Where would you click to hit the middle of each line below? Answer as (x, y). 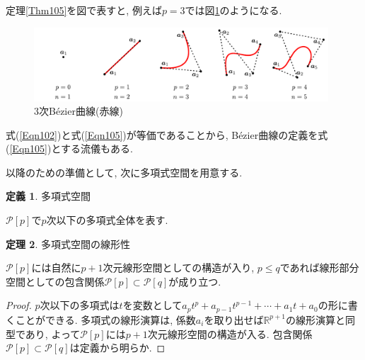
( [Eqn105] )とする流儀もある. (69, 148)
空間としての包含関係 (55, 281)
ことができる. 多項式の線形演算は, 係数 (105, 319)
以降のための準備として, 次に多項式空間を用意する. (124, 172)
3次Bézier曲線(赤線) (79, 111)
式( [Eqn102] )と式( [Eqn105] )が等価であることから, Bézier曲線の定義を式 (167, 134)
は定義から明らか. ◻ (117, 348)
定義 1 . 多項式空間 (48, 196)
